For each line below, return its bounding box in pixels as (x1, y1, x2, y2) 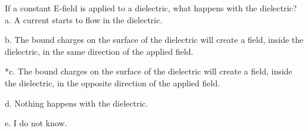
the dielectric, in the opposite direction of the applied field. (5, 76, 220, 89)
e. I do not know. (5, 117, 67, 129)
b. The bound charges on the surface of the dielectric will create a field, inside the (5, 33, 304, 46)
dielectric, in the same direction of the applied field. (5, 45, 194, 57)
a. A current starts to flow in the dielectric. (5, 13, 163, 26)
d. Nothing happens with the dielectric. (5, 96, 148, 109)
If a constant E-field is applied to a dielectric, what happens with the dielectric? (5, 2, 297, 14)
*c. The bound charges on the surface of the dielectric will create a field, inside (5, 65, 293, 77)
